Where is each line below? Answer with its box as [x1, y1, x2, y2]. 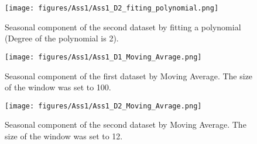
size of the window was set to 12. [5, 129, 123, 142]
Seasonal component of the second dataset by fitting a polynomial [5, 20, 241, 33]
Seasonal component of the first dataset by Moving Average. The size [5, 69, 253, 82]
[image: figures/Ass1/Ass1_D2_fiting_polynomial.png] [5, 4, 219, 12]
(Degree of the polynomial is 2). [5, 32, 119, 44]
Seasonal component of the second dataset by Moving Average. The [5, 118, 246, 131]
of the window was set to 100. [5, 81, 111, 93]
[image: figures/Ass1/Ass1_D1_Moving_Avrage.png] [5, 52, 202, 61]
